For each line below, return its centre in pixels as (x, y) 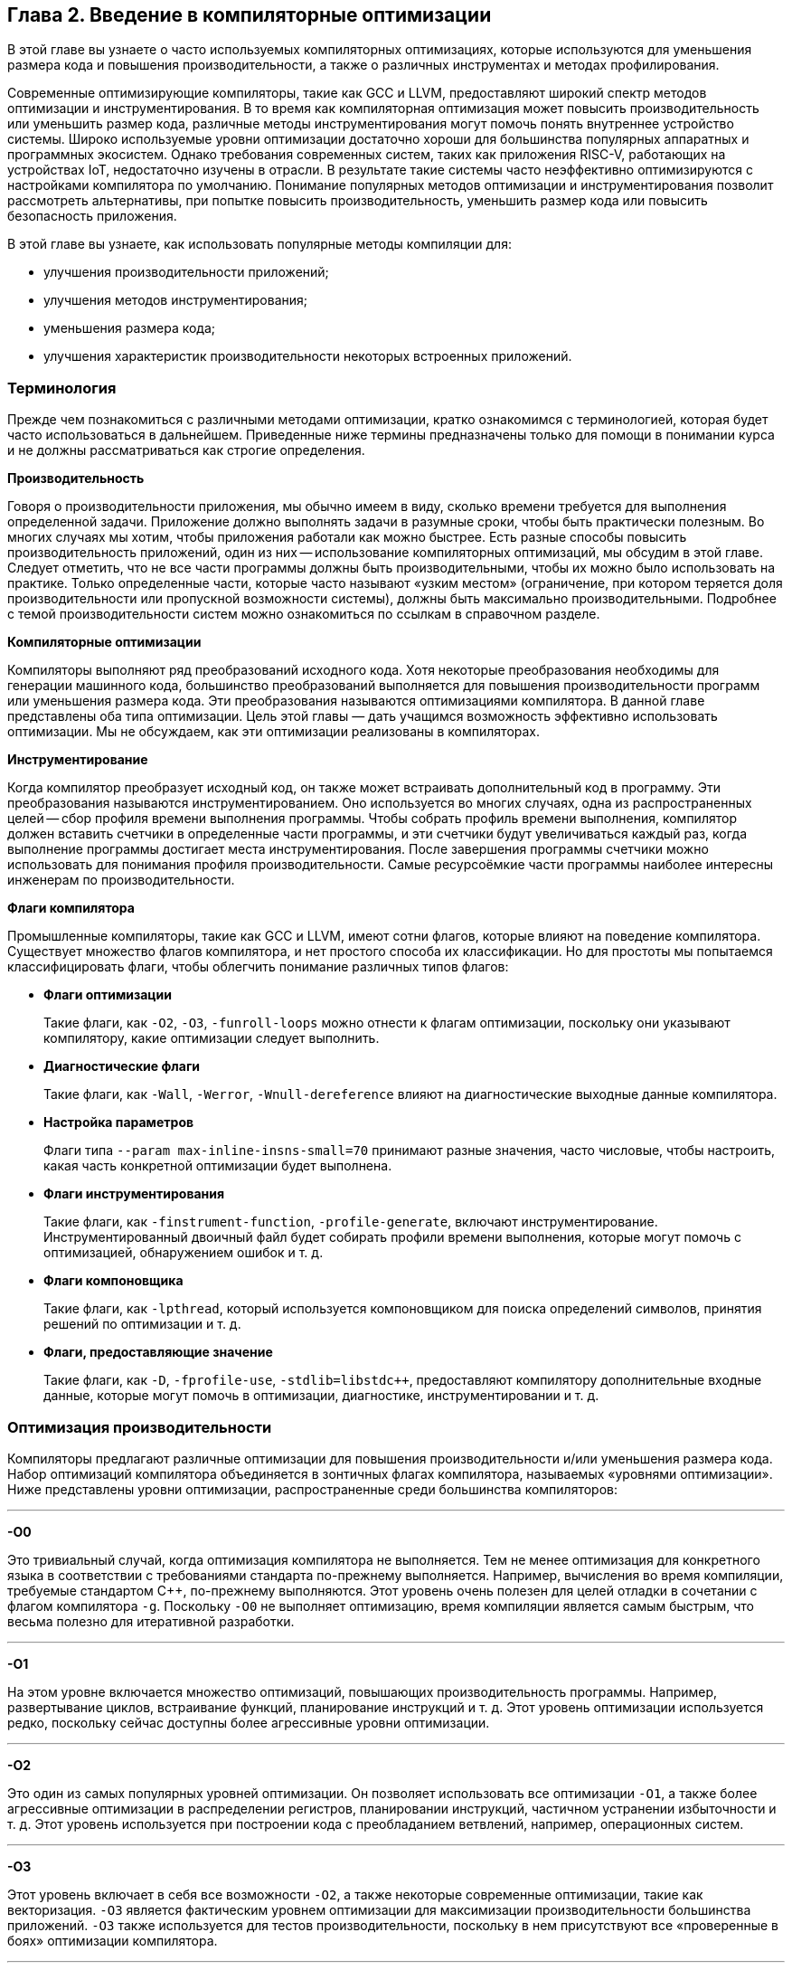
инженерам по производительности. (121, 880)
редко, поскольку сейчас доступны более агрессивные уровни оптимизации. (249, 1722)
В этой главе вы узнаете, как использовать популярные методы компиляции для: (259, 244)
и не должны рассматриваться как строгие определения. (186, 450)
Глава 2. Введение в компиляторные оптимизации (250, 15)
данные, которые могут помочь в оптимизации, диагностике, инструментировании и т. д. (321, 1396)
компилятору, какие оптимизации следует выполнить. (212, 1038)
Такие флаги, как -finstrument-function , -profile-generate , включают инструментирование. (351, 1222)
